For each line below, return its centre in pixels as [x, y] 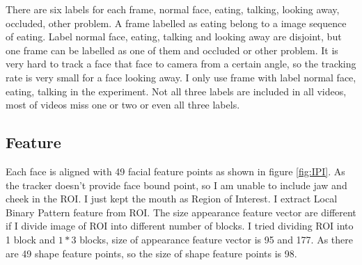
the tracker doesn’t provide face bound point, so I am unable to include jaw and [176, 185]
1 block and [31, 239]
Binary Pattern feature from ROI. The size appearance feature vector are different [181, 212]
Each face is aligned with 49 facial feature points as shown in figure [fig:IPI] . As [175, 171]
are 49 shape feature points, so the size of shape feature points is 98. [151, 253]
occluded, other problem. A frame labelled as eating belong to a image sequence [176, 23]
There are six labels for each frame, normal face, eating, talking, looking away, [173, 9]
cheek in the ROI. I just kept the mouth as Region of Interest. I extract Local [172, 199]
